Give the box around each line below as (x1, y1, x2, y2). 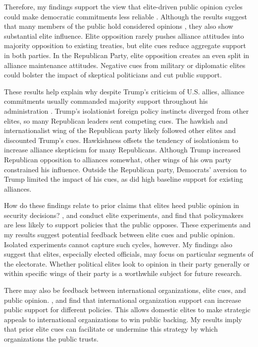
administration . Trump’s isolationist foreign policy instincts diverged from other (4, 105, 249, 116)
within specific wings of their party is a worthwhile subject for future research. (4, 268, 242, 278)
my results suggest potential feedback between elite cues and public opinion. (4, 229, 235, 240)
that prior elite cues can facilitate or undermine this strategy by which (4, 324, 218, 334)
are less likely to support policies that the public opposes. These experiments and (4, 219, 251, 230)
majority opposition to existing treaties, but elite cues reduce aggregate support (4, 40, 246, 51)
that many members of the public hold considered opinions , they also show (4, 21, 233, 31)
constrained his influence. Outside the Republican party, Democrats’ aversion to (4, 164, 247, 174)
